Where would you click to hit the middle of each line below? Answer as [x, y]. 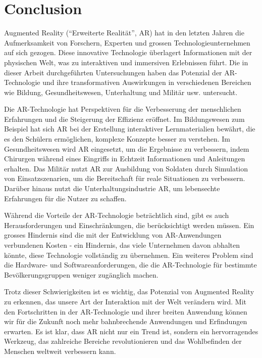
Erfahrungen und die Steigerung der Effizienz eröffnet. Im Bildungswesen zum [124, 119]
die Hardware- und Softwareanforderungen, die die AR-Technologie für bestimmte [130, 265]
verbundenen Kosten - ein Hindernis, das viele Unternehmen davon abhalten [122, 245]
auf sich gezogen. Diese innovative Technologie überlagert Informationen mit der [128, 52]
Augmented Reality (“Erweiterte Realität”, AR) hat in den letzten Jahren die [124, 33]
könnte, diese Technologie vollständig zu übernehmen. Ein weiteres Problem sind [129, 255]
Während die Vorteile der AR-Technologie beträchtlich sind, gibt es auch [117, 215]
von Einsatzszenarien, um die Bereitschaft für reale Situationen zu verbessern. [125, 178]
